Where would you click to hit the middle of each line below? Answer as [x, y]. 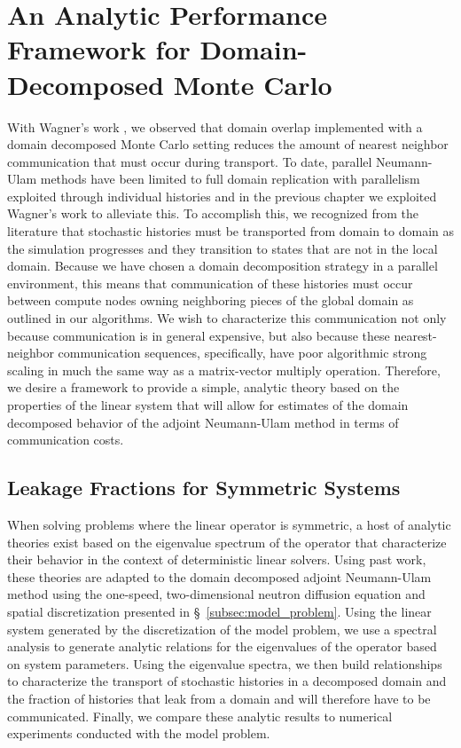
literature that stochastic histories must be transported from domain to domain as [230, 231]
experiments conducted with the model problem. [139, 733]
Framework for [99, 49]
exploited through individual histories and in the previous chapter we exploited [222, 196]
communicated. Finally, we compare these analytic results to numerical [200, 716]
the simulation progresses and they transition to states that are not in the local [223, 248]
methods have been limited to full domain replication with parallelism [230, 179]
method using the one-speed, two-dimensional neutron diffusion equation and [216, 594]
